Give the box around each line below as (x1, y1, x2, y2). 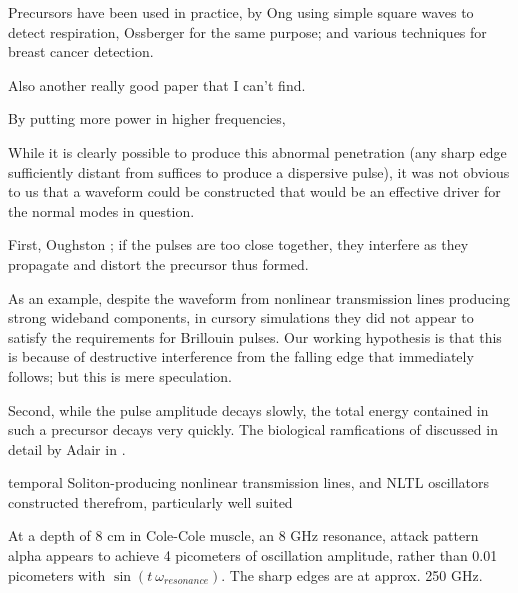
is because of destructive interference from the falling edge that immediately (8, 346, 474, 367)
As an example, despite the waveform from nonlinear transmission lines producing (8, 287, 510, 308)
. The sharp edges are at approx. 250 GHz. (221, 564, 483, 585)
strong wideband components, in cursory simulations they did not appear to (8, 307, 474, 328)
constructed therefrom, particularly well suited (8, 491, 293, 512)
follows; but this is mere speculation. (8, 365, 232, 386)
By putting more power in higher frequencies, (8, 108, 286, 129)
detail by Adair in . (8, 438, 126, 459)
